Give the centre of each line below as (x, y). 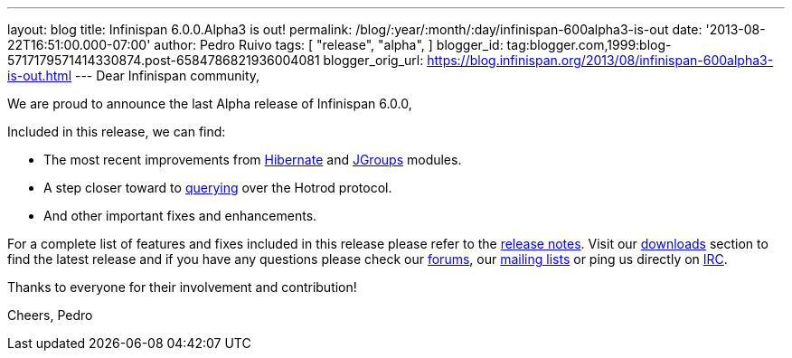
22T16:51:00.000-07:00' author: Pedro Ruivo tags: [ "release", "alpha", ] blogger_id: (255, 45)
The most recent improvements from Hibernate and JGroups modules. (253, 160)
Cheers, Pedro (50, 315)
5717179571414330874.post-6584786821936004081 (164, 60)
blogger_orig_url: (373, 60)
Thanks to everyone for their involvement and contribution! (182, 287)
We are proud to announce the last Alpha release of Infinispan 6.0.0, (210, 104)
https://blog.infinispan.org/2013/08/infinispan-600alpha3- (600, 60)
